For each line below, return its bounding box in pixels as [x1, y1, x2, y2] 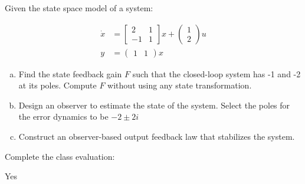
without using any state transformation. [107, 79, 252, 91]
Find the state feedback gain [18, 67, 122, 80]
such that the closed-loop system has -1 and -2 [132, 67, 301, 80]
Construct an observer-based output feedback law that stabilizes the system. [18, 130, 295, 143]
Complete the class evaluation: [5, 150, 115, 162]
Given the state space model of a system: [5, 2, 153, 14]
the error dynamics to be [18, 110, 109, 123]
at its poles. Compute [18, 79, 97, 91]
